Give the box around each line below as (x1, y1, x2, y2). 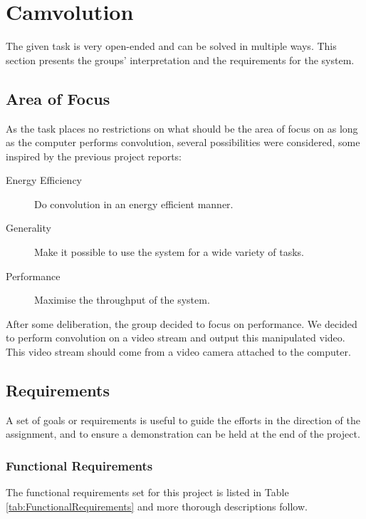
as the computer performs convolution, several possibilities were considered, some (6, 135, 360, 150)
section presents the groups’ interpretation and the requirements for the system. (6, 52, 355, 67)
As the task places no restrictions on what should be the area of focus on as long (6, 120, 358, 135)
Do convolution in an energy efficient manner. (34, 196, 234, 211)
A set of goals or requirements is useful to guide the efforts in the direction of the (6, 412, 361, 427)
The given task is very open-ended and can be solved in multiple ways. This (6, 38, 337, 53)
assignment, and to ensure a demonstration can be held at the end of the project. (6, 426, 360, 441)
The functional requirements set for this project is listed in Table (6, 485, 289, 500)
